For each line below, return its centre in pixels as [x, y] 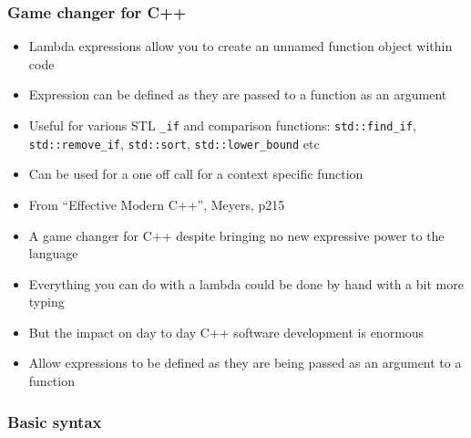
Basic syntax [55, 421]
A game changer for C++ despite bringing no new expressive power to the [236, 235]
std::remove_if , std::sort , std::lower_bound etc [174, 143]
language [53, 253]
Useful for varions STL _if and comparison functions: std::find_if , [222, 125]
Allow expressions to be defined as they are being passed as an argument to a [245, 363]
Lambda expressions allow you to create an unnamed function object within [241, 46]
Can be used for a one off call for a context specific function [196, 174]
